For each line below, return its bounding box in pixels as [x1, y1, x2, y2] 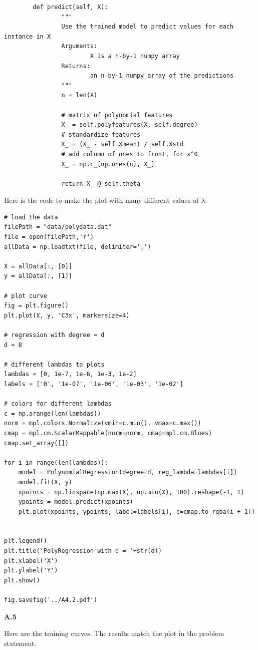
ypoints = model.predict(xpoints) [18, 498, 133, 506]
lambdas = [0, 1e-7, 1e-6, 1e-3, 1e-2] [4, 371, 137, 378]
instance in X [4, 33, 51, 40]
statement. [4, 637, 37, 648]
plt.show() [4, 576, 40, 584]
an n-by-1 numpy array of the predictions [90, 72, 234, 80]
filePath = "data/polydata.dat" [4, 223, 112, 231]
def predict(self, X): [33, 4, 108, 11]
